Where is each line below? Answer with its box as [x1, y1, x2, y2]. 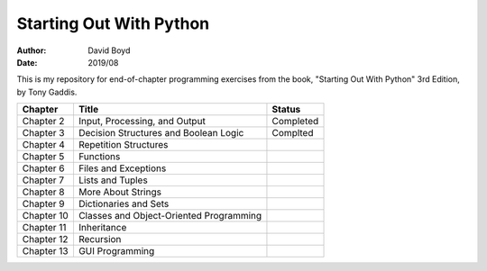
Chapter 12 [22, 233, 69, 246]
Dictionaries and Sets [78, 198, 170, 211]
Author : [16, 45, 47, 56]
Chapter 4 [22, 139, 65, 151]
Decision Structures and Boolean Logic [78, 127, 244, 140]
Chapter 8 [22, 185, 65, 198]
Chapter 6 [22, 162, 65, 175]
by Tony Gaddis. [16, 86, 78, 97]
